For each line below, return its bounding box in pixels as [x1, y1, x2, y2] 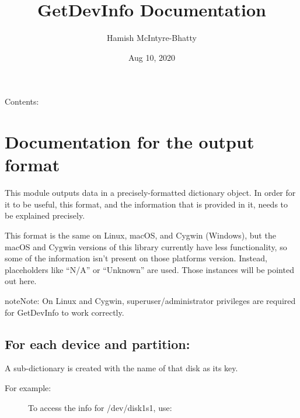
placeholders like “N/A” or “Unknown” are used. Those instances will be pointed [5, 263, 294, 275]
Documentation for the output [5, 130, 254, 154]
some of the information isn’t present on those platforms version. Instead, [5, 252, 267, 264]
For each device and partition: [5, 334, 190, 353]
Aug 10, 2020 [128, 51, 176, 63]
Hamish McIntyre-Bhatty [107, 32, 197, 44]
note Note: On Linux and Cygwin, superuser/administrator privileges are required [5, 294, 296, 306]
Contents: [5, 95, 39, 108]
